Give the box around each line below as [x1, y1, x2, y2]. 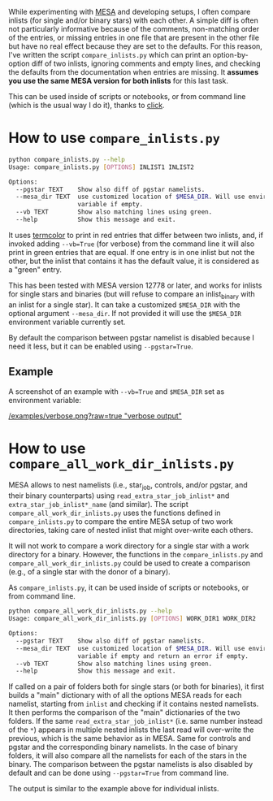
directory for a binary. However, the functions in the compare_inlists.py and [8, 550, 263, 560]
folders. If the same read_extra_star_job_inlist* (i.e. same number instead [8, 717, 262, 726]
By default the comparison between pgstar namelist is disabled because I [8, 332, 254, 342]
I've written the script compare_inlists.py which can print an [8, 50, 211, 59]
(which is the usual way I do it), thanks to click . [8, 101, 165, 110]
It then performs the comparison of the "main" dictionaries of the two [8, 708, 240, 717]
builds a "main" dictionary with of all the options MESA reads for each [8, 691, 242, 700]
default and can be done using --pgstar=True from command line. [8, 768, 229, 778]
